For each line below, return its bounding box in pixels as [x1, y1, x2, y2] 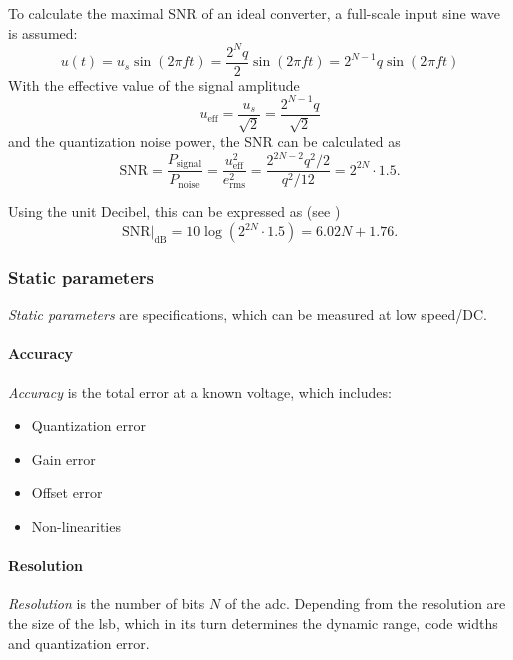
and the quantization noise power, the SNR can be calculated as [8, 131, 401, 152]
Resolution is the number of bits [8, 593, 205, 614]
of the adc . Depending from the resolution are [224, 593, 506, 614]
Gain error [31, 448, 96, 469]
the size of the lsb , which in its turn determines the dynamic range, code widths [8, 613, 498, 634]
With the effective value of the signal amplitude [8, 74, 300, 95]
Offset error [31, 482, 103, 503]
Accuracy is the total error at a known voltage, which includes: [8, 381, 392, 402]
